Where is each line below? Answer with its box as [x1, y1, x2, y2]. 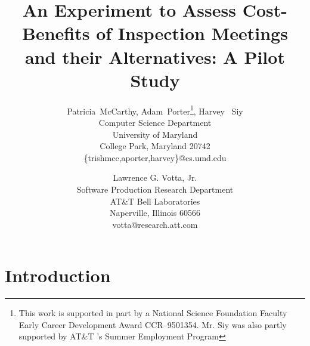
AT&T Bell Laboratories [110, 194, 200, 207]
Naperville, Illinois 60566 [110, 206, 200, 219]
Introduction [5, 263, 111, 288]
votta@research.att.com [112, 218, 198, 230]
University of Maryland [112, 128, 198, 140]
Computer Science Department [98, 116, 212, 128]
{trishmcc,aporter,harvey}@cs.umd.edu [83, 151, 227, 163]
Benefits [22, 21, 90, 45]
